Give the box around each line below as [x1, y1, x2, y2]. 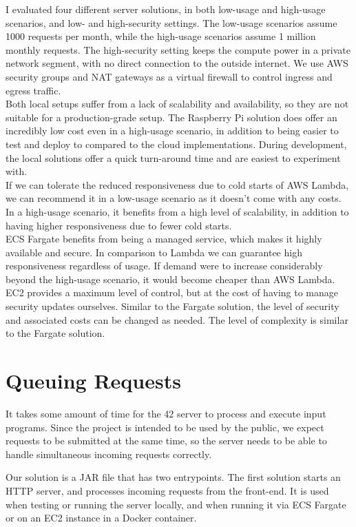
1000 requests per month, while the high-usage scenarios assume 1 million [6, 29, 316, 43]
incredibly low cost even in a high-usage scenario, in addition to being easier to [6, 123, 339, 138]
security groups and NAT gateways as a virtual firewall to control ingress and [6, 69, 333, 83]
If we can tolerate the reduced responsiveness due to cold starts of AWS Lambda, [6, 177, 349, 192]
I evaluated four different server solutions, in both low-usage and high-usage [6, 2, 326, 16]
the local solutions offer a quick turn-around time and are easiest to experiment [6, 150, 341, 165]
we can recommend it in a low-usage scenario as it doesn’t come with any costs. [6, 191, 342, 205]
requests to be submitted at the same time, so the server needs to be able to [6, 433, 327, 448]
